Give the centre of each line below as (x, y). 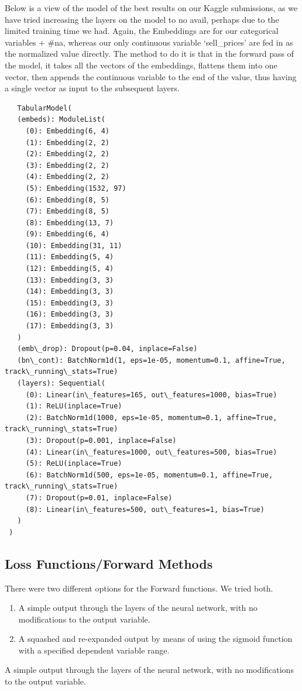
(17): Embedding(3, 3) (70, 326)
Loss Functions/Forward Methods (109, 563)
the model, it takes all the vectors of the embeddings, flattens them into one (141, 65)
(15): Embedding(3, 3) (70, 303)
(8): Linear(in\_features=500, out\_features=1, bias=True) (145, 509)
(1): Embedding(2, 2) (67, 142)
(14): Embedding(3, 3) (70, 292)
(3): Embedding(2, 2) (67, 165)
